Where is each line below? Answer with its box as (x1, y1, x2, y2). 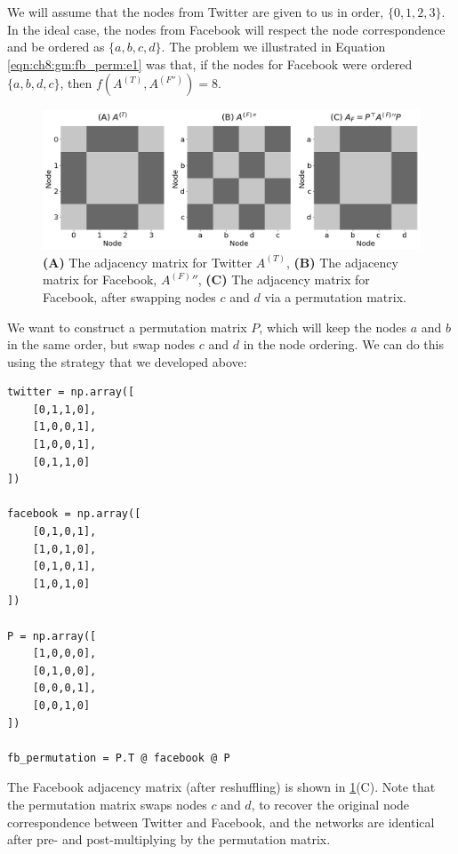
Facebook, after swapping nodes (43, 287, 216, 306)
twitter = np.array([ (7, 386, 135, 399)
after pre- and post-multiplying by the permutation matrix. (7, 830, 331, 849)
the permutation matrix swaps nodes (7, 794, 207, 813)
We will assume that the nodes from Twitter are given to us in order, (7, 3, 384, 20)
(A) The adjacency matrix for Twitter (43, 252, 253, 271)
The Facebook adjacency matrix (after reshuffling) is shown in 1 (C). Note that (7, 778, 436, 796)
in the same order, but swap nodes (7, 335, 196, 354)
